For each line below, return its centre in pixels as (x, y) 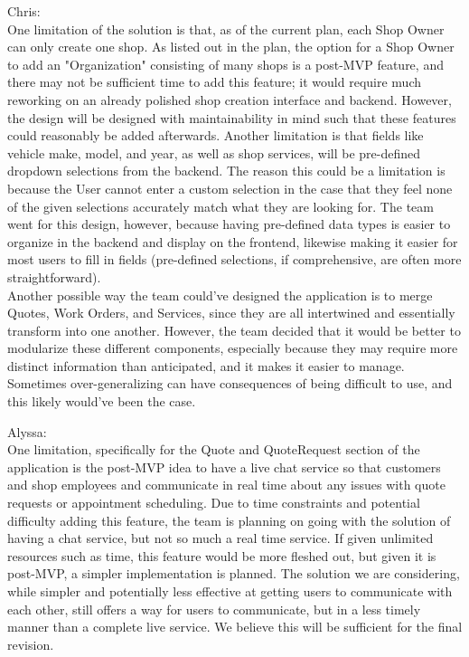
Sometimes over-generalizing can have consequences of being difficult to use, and (230, 383)
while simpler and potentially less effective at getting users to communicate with (230, 591)
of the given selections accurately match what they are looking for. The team (220, 206)
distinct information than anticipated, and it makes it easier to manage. (206, 365)
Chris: (24, 11)
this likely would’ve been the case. (102, 401)
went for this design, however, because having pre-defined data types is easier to (229, 224)
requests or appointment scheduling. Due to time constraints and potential (214, 503)
